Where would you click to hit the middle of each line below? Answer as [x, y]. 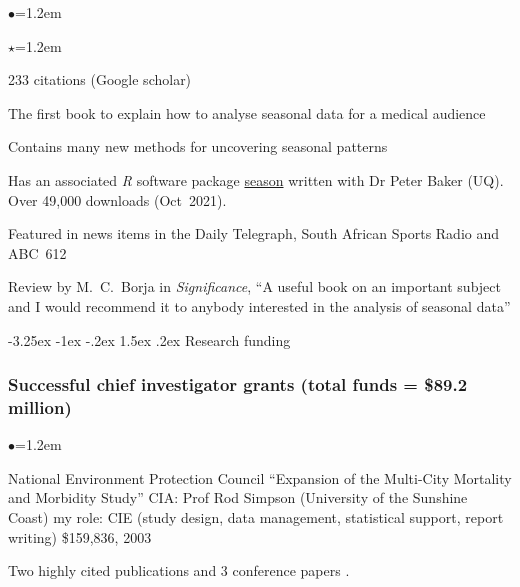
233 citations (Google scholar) [100, 79]
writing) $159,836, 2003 [80, 536]
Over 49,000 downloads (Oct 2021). [117, 199]
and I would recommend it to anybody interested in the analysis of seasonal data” [259, 305]
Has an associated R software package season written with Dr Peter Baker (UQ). [256, 179]
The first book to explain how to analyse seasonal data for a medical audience [247, 112]
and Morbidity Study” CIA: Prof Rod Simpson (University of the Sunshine [238, 497]
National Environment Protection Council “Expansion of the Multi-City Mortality [260, 477]
